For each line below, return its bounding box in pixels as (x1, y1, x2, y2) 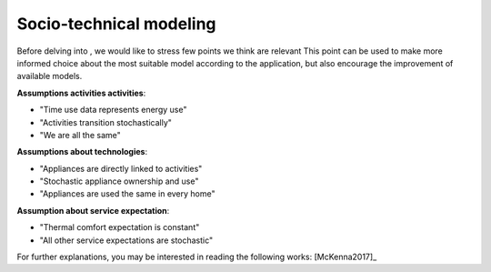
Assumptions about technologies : (16, 146, 148, 157)
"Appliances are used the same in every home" (39, 188, 215, 199)
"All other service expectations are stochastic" (39, 235, 214, 246)
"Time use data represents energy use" (39, 105, 187, 116)
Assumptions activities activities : (16, 87, 146, 98)
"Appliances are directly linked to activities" (39, 163, 203, 174)
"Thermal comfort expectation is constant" (39, 222, 200, 233)
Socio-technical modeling (16, 14, 216, 34)
